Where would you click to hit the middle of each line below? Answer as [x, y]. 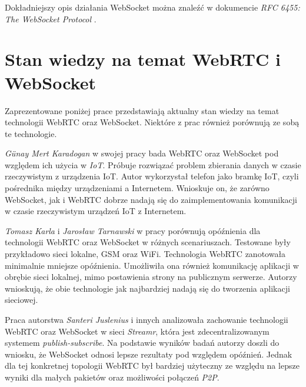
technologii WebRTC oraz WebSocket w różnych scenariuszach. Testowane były [148, 242]
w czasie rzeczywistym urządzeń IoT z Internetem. [96, 211]
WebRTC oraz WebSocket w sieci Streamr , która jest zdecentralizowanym [137, 331]
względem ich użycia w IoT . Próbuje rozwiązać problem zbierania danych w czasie [153, 164]
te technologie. [31, 133]
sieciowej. [21, 300]
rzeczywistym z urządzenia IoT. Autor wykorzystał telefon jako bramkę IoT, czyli [152, 176]
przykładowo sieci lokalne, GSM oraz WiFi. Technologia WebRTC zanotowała [145, 254]
